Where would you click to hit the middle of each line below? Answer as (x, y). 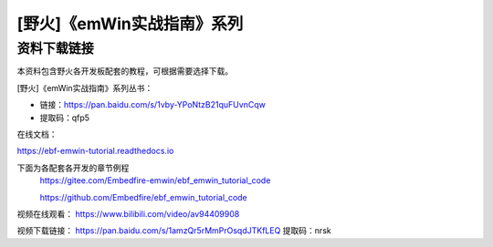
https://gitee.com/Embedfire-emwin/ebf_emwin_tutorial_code (155, 180)
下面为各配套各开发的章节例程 (73, 168)
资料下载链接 (56, 48)
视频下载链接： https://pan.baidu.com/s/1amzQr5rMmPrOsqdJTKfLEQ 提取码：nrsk (174, 231)
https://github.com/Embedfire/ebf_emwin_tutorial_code (144, 197)
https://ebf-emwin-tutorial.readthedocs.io (95, 151)
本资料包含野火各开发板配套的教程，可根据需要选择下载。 (125, 71)
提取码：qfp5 (65, 118)
